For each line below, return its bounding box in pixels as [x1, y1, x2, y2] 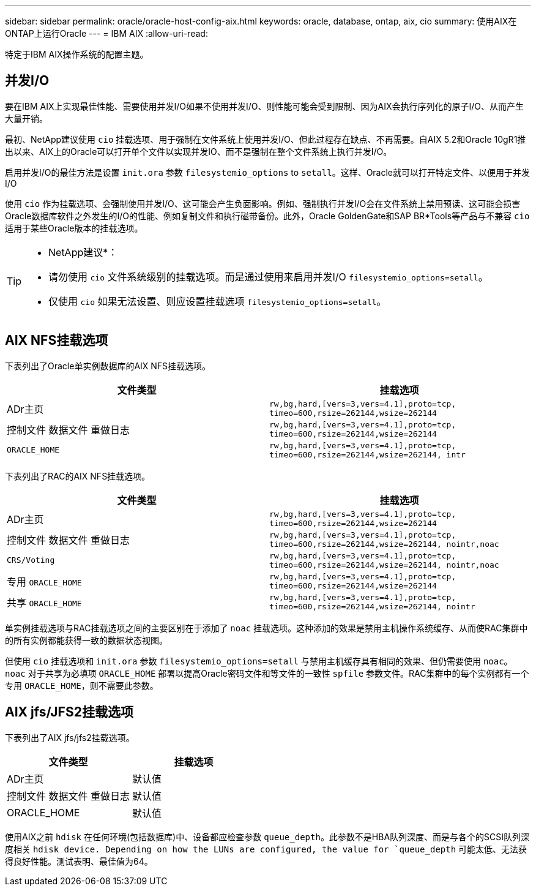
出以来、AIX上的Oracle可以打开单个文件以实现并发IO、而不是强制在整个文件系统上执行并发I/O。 [5, 146, 392, 157]
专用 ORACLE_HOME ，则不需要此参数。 [5, 680, 158, 691]
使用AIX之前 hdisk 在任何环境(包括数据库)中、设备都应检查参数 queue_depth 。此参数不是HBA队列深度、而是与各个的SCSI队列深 [5, 831, 530, 842]
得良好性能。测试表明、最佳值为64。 [5, 855, 153, 867]
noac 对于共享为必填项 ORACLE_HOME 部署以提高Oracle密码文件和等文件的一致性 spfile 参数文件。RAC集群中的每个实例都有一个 [5, 667, 529, 679]
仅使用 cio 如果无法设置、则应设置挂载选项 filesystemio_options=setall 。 [48, 295, 387, 307]
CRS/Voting [7, 555, 55, 565]
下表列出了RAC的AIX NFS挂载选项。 [5, 470, 151, 481]
